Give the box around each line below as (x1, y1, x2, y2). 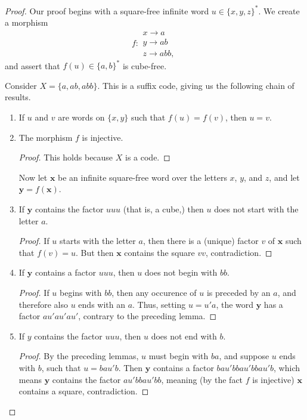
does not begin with (144, 266, 218, 279)
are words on (58, 111, 105, 123)
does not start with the (214, 203, 299, 215)
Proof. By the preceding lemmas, (18, 350, 139, 362)
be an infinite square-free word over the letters (58, 171, 227, 183)
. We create (258, 4, 300, 17)
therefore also (18, 298, 69, 310)
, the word (216, 298, 254, 310)
